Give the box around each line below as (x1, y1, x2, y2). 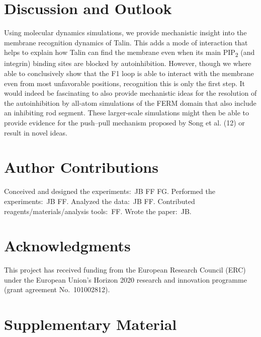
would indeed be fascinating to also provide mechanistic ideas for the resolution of (4, 88, 257, 98)
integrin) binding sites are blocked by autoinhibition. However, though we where (4, 58, 251, 69)
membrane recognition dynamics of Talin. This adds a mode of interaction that (4, 37, 248, 47)
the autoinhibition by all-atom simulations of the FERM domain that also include (4, 97, 256, 108)
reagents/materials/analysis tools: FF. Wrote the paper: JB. (4, 206, 192, 216)
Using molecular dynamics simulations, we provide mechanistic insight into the (4, 27, 247, 38)
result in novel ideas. (4, 127, 67, 138)
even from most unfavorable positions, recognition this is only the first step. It (4, 78, 245, 88)
